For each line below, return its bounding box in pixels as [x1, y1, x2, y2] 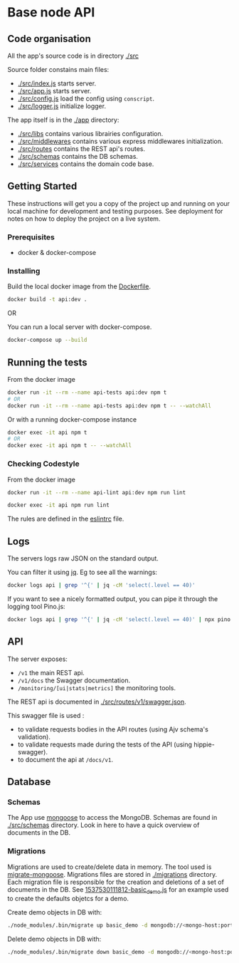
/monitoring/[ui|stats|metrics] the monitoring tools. [17, 683, 176, 692]
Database [7, 776, 51, 788]
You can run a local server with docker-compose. [7, 323, 152, 331]
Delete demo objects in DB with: [7, 935, 102, 944]
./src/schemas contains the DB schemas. [17, 152, 139, 160]
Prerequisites [7, 232, 55, 242]
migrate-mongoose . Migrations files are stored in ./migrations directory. [7, 870, 218, 878]
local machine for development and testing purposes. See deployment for [7, 207, 223, 215]
